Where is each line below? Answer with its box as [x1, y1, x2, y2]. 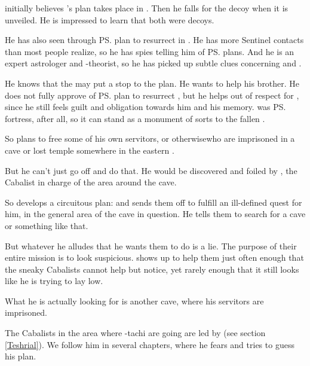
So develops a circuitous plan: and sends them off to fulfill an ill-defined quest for [5, 196, 302, 208]
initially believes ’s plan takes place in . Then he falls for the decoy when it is [5, 2, 288, 14]
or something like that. [5, 219, 88, 231]
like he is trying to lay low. [5, 274, 103, 287]
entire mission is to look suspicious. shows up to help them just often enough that [5, 251, 304, 264]
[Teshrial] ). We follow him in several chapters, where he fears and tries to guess [5, 338, 294, 350]
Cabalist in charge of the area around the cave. [5, 176, 177, 188]
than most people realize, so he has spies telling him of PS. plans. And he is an [5, 45, 294, 57]
